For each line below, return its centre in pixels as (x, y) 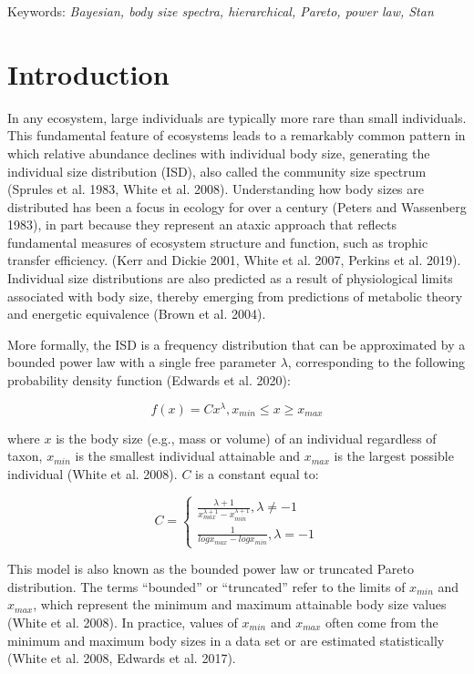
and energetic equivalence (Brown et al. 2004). (137, 314)
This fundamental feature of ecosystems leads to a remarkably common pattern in (237, 135)
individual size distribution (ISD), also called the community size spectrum (217, 171)
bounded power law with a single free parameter (142, 362)
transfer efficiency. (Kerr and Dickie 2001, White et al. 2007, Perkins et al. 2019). (234, 260)
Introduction (88, 73)
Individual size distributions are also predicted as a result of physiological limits (230, 278)
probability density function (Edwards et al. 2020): (149, 380)
